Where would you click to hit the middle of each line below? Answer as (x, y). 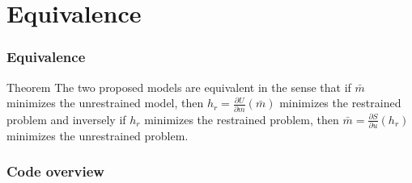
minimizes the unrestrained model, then (105, 103)
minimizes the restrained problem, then (242, 119)
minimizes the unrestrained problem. (98, 135)
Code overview (55, 171)
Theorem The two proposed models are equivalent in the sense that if (179, 87)
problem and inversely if (66, 119)
